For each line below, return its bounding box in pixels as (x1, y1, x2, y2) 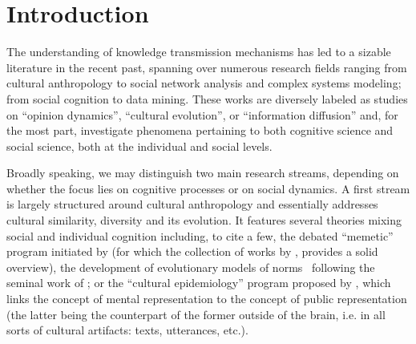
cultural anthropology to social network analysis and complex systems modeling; (6, 75, 402, 91)
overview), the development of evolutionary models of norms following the (6, 258, 375, 275)
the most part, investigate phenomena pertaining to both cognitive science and (6, 122, 394, 139)
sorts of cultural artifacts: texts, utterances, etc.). (6, 322, 248, 338)
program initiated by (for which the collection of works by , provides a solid (6, 243, 378, 260)
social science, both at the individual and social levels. (6, 137, 273, 154)
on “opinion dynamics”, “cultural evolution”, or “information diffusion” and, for (6, 106, 398, 123)
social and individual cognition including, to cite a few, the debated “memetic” (6, 227, 394, 244)
